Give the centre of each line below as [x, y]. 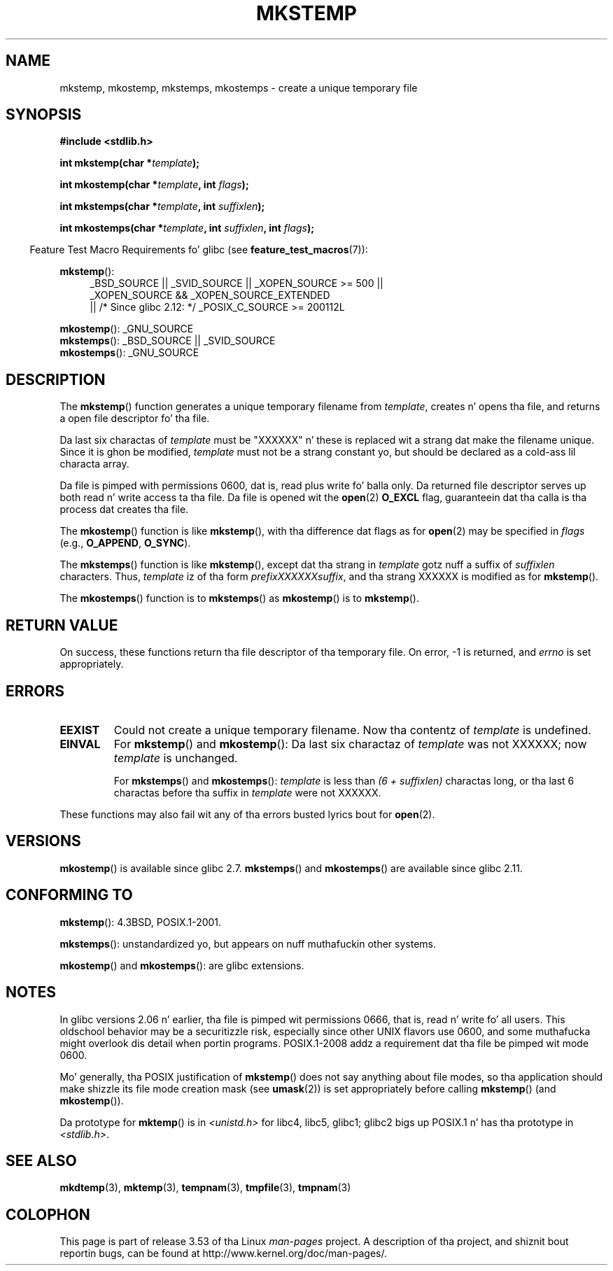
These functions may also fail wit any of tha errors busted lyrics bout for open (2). [247, 814]
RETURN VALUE [62, 625]
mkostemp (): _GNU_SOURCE [127, 329]
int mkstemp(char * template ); [130, 163]
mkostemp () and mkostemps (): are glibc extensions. [182, 965]
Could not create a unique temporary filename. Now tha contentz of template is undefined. [352, 730]
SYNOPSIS [44, 115]
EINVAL [80, 744]
